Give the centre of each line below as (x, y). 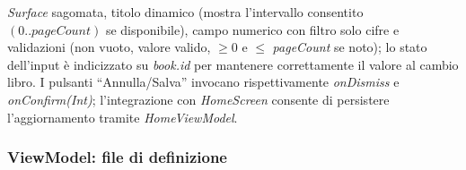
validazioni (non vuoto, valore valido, (109, 47)
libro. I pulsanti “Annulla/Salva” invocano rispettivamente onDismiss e (203, 82)
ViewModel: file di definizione (117, 157)
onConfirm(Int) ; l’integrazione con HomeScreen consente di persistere (198, 99)
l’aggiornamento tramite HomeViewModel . (123, 117)
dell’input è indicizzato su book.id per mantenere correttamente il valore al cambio (233, 64)
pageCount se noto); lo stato (350, 47)
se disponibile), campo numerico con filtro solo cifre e (252, 29)
